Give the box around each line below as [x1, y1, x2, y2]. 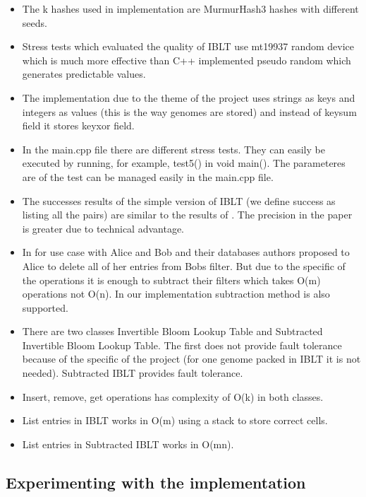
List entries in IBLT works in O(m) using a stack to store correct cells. [22, 413, 328, 428]
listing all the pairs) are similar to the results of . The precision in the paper [22, 207, 353, 222]
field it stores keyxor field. [22, 118, 135, 133]
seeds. [22, 15, 47, 30]
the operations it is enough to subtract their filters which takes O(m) [22, 272, 321, 287]
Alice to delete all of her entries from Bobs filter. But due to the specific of [22, 258, 346, 273]
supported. [22, 300, 68, 315]
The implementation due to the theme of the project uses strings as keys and [22, 90, 355, 105]
